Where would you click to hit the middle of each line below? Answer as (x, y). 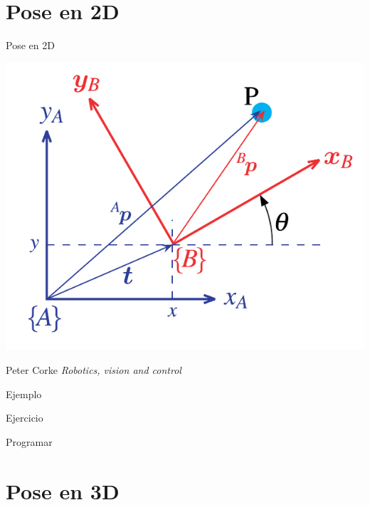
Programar (29, 441)
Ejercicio (25, 418)
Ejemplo (24, 394)
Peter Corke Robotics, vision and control (94, 370)
